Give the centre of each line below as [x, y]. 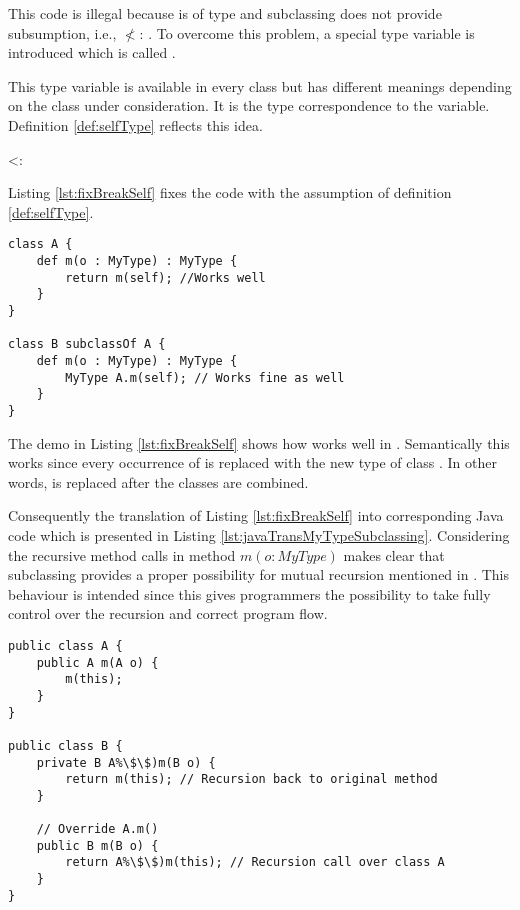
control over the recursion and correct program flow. [168, 613]
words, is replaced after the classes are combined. [158, 481]
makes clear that [394, 554]
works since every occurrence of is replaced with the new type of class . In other [252, 462]
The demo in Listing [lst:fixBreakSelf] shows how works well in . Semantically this [259, 442]
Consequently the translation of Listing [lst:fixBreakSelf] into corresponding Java [256, 515]
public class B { [65, 745]
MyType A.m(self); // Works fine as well [205, 377]
